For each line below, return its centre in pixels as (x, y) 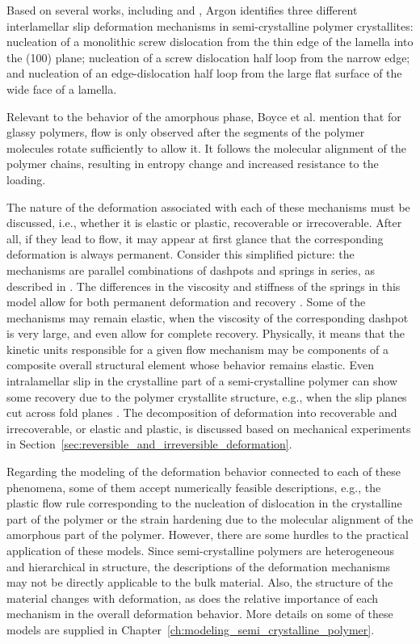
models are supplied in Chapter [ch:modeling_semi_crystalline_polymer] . (191, 629)
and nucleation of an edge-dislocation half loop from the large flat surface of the (204, 73)
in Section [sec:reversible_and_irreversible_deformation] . (149, 444)
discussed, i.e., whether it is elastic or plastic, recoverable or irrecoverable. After (204, 223)
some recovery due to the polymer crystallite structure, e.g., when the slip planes (207, 396)
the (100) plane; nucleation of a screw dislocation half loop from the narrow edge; (208, 57)
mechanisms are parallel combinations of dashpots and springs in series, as (191, 269)
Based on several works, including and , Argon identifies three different (182, 10)
